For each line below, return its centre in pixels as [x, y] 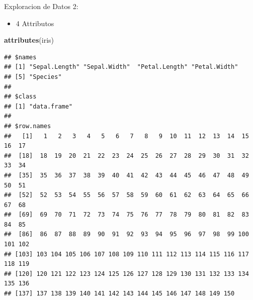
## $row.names [28, 126]
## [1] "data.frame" [38, 106]
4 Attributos [35, 23]
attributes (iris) [29, 40]
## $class [20, 97]
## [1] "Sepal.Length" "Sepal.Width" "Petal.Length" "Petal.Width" [121, 67]
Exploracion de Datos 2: [41, 6]
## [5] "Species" [33, 77]
